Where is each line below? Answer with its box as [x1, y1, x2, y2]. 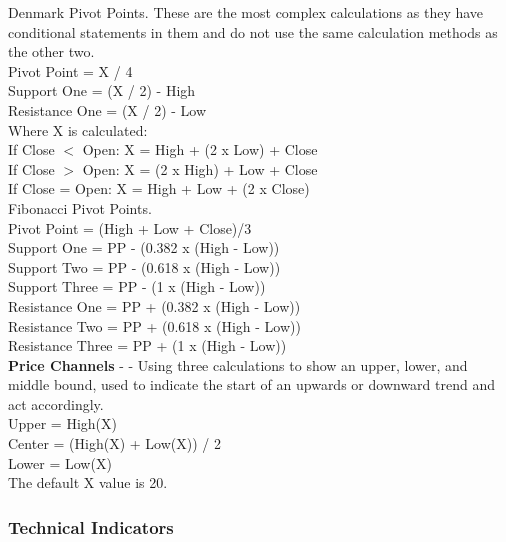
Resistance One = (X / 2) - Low [8, 99, 207, 120]
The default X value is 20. [8, 472, 168, 493]
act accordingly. [8, 393, 104, 414]
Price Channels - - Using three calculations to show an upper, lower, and [8, 354, 468, 375]
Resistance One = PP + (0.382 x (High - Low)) [8, 295, 301, 316]
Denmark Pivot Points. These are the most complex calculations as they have [8, 2, 484, 22]
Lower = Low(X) [8, 452, 112, 473]
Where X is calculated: [8, 119, 148, 140]
